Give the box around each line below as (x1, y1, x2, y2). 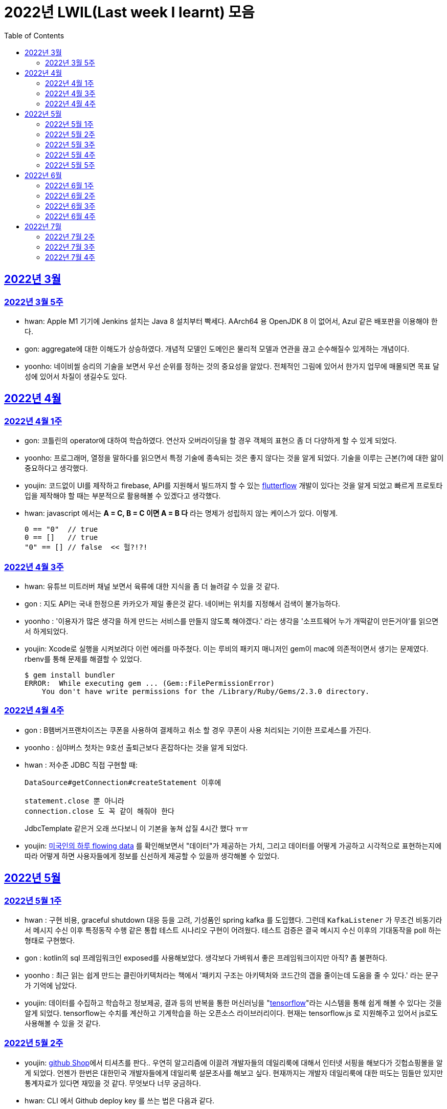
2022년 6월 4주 (45, 211, 96, 221)
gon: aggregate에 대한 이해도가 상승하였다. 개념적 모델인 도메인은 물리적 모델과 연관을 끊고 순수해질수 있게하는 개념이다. (25, 344, 410, 353)
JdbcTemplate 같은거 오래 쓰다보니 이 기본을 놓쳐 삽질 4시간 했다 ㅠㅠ (25, 823, 249, 833)
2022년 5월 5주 (45, 160, 95, 169)
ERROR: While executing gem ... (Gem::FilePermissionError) (25, 679, 275, 687)
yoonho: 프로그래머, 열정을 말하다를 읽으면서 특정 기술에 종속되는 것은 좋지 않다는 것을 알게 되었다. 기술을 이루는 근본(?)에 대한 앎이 (25, 453, 444, 463)
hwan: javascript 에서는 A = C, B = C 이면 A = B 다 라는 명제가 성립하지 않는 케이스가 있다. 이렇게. (25, 509, 338, 518)
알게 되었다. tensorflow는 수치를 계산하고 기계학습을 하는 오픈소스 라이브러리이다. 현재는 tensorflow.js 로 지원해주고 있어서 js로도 (25, 1008, 438, 1017)
